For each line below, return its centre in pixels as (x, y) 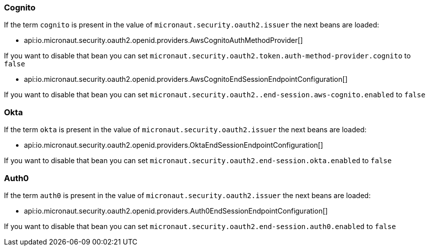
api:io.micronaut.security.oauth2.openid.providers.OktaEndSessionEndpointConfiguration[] (174, 145)
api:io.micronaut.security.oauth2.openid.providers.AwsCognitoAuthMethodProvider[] (164, 40)
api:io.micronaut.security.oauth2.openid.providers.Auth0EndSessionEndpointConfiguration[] (176, 211)
